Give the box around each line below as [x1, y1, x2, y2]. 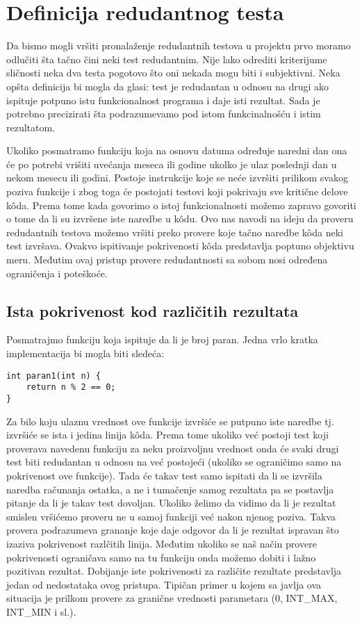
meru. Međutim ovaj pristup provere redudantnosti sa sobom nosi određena [6, 252, 328, 267]
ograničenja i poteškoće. [6, 265, 108, 280]
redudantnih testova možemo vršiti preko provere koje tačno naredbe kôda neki [6, 224, 343, 239]
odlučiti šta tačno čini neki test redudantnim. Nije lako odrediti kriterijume [6, 51, 327, 66]
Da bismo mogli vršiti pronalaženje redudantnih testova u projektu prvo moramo [6, 38, 351, 53]
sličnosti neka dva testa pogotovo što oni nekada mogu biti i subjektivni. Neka [6, 65, 340, 80]
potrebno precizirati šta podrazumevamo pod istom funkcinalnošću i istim [6, 106, 321, 121]
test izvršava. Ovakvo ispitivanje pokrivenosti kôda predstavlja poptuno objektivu [6, 238, 354, 253]
